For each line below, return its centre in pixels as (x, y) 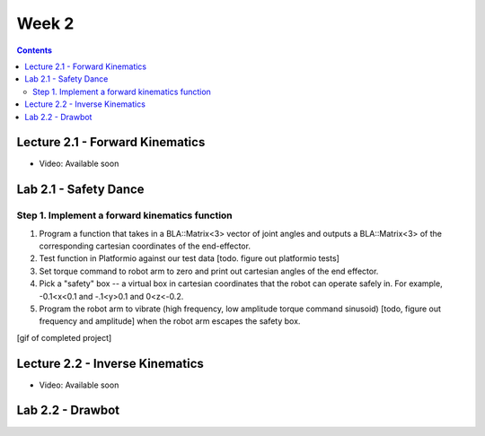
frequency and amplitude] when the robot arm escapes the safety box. (170, 321)
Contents (35, 50)
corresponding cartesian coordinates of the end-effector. (145, 246)
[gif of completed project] (64, 337)
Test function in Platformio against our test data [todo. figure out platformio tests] (190, 258)
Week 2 (45, 23)
